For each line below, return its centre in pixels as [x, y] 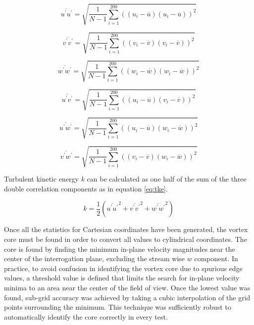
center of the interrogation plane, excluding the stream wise [95, 258]
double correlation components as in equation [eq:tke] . [86, 188]
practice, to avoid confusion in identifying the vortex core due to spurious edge [123, 268]
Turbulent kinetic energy [41, 179]
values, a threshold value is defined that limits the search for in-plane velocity [122, 278]
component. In [216, 258]
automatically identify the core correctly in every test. [86, 316]
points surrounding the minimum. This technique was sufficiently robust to [118, 307]
